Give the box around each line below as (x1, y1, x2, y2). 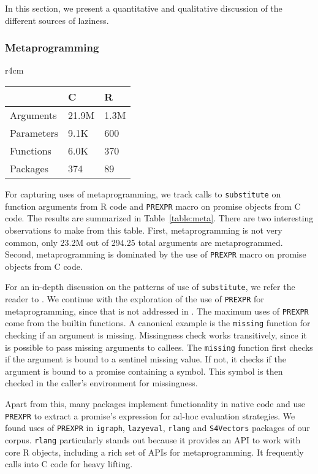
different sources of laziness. (5, 13, 109, 26)
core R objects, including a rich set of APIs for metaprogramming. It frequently (5, 445, 304, 458)
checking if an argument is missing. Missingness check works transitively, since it (5, 328, 307, 341)
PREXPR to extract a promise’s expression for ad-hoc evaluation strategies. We (5, 409, 295, 422)
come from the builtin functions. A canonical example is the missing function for (5, 316, 311, 329)
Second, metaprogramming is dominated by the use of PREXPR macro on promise (5, 248, 306, 261)
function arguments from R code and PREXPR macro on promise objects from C (5, 199, 301, 212)
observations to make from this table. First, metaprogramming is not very (5, 223, 282, 236)
